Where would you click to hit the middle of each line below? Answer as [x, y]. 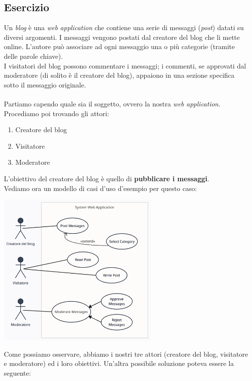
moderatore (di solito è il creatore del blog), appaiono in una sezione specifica [119, 75]
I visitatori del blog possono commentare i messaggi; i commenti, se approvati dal [125, 65]
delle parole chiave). [34, 56]
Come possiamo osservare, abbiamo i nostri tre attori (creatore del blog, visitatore [126, 354]
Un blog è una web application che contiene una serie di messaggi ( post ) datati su [124, 27]
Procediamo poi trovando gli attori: [57, 113]
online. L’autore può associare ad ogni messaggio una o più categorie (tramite [119, 46]
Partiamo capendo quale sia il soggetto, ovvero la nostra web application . [112, 103]
